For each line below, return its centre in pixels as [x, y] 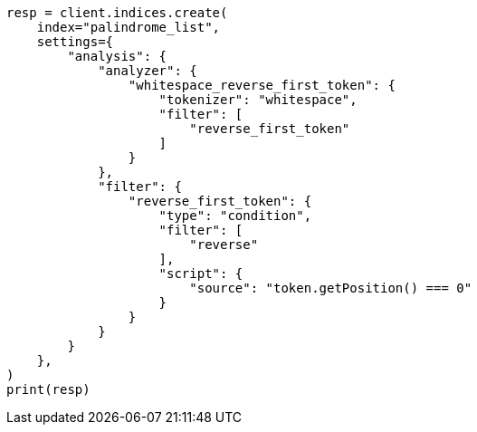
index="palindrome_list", [129, 27]
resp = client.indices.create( [117, 13]
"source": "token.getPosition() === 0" [331, 288]
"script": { [201, 274]
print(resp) [48, 389]
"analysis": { [117, 56]
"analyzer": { [148, 71]
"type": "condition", [235, 216]
